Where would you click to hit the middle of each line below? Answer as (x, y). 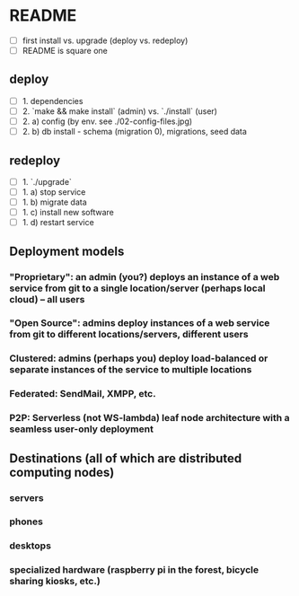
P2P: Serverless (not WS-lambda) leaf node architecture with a (149, 418)
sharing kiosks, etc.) (55, 582)
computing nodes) (62, 472)
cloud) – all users (47, 299)
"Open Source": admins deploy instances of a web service (140, 323)
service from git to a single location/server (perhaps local (137, 288)
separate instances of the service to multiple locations (131, 370)
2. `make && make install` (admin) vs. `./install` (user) (120, 111)
